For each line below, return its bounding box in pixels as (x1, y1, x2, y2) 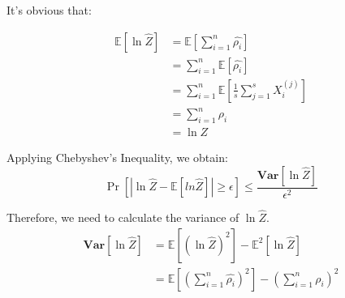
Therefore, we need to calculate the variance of (6, 208, 239, 225)
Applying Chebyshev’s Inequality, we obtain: (6, 149, 228, 166)
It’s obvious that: (6, 2, 92, 18)
